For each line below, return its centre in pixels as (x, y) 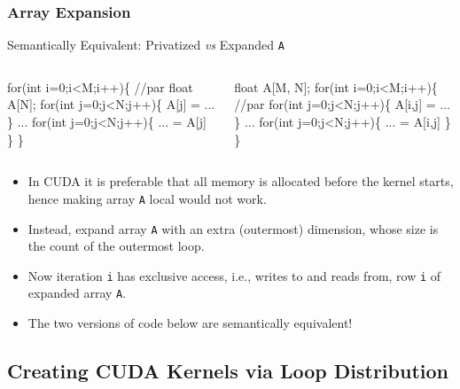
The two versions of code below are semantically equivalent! (190, 323)
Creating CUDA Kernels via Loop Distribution (228, 371)
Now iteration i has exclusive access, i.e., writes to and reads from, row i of (234, 275)
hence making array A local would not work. (147, 198)
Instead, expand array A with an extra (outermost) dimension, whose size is (233, 228)
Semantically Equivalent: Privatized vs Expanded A (146, 45)
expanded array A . (77, 293)
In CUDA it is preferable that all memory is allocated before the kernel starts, (241, 181)
